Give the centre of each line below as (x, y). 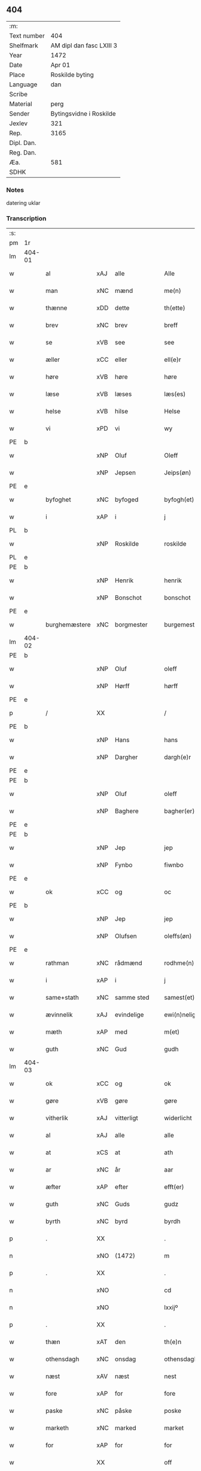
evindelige (129, 1015)
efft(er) (174, 1187)
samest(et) (179, 998)
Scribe (19, 94)
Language (23, 84)
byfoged (127, 500)
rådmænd (128, 963)
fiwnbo (174, 865)
